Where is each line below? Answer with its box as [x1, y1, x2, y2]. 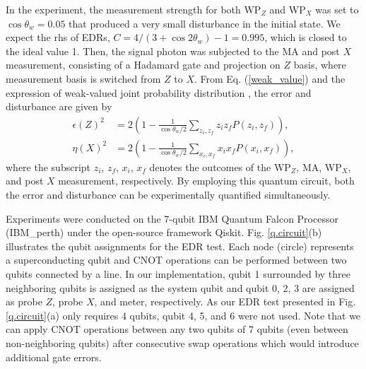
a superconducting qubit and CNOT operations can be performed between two [6, 252, 347, 267]
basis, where [293, 57, 346, 72]
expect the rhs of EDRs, [6, 30, 110, 45]
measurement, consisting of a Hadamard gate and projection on [6, 57, 281, 72]
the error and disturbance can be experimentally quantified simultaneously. [6, 187, 331, 201]
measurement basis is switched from [6, 71, 161, 86]
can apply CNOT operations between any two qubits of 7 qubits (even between [6, 322, 348, 336]
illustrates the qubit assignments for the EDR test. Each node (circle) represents [6, 238, 354, 253]
